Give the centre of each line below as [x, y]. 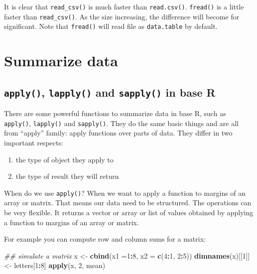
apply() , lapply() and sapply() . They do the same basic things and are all [122, 123]
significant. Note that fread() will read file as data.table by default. [111, 26]
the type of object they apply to [64, 159]
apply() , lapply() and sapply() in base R [110, 92]
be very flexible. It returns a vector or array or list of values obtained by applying [129, 212]
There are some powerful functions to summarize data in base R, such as [115, 113]
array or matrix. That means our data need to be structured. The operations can [128, 203]
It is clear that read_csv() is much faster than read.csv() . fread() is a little [124, 6]
